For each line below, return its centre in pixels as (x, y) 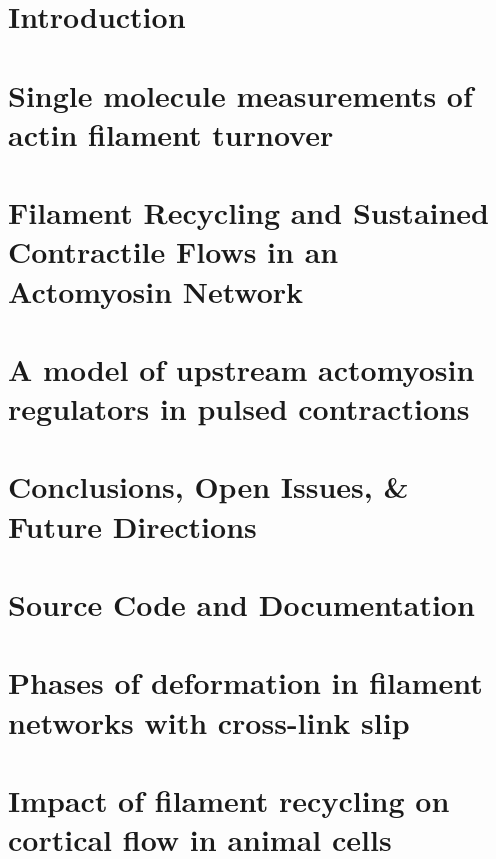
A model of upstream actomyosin (241, 368)
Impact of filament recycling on (229, 799)
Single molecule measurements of (240, 94)
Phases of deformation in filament (245, 682)
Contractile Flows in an (173, 251)
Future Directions (132, 525)
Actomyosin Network (156, 290)
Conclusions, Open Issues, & (208, 486)
